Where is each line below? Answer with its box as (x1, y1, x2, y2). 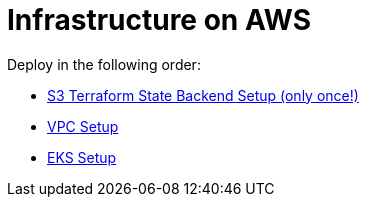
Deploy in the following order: (7, 55, 201, 73)
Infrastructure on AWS (7, 3, 312, 37)
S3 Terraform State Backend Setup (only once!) (47, 86, 359, 104)
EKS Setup (47, 148, 117, 166)
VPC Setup (47, 117, 119, 135)
